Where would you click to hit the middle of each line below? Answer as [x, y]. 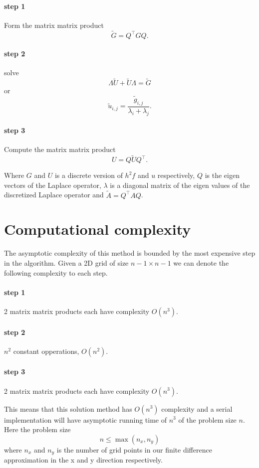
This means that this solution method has [68, 408]
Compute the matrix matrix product [60, 149]
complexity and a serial [197, 408]
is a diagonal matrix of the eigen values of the [180, 185]
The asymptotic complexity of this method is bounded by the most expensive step [130, 253]
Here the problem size [37, 429]
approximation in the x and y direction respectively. [83, 460]
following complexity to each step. [56, 272]
